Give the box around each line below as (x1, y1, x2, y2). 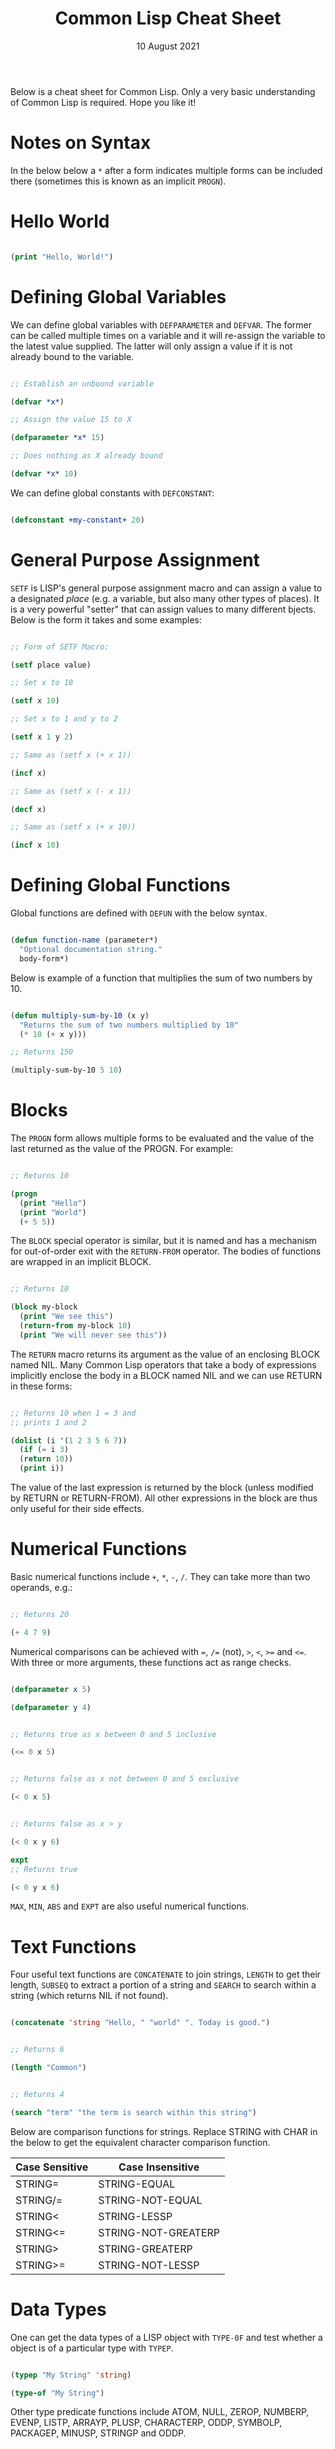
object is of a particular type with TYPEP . (10, 2342, 174, 2354)
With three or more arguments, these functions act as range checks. (10, 1656, 292, 1668)
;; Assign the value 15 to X (10, 415, 132, 425)
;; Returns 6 (10, 2045, 65, 2055)
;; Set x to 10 (10, 678, 74, 688)
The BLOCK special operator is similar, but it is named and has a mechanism (10, 1235, 317, 1247)
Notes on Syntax (10, 132, 152, 154)
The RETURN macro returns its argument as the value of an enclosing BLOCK (10, 1348, 321, 1360)
